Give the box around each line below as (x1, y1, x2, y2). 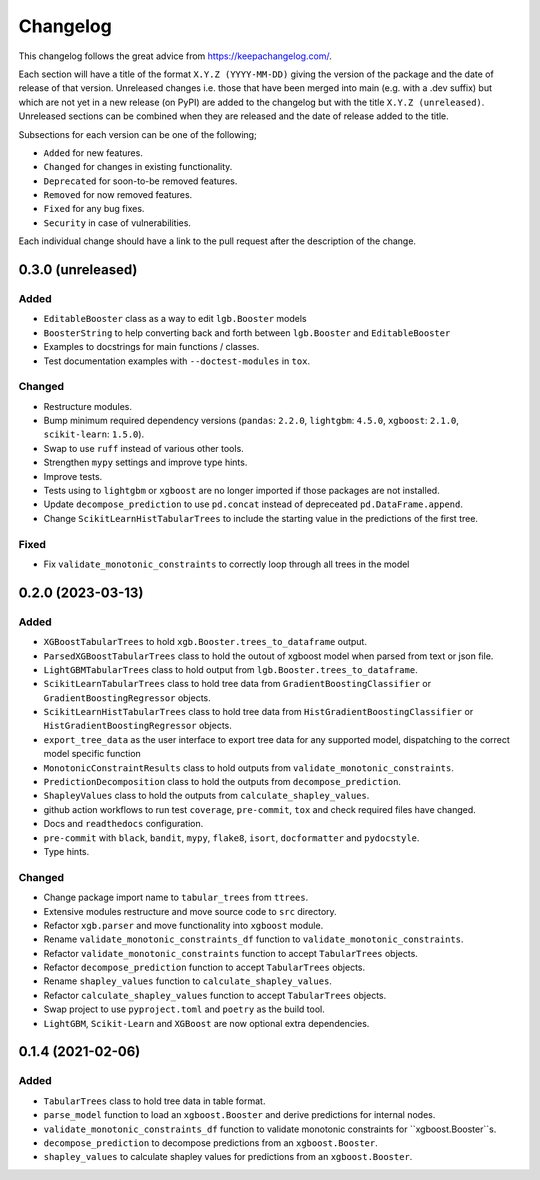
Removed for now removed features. (43, 189, 193, 201)
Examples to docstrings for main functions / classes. (43, 341, 260, 353)
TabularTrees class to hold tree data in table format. (43, 1095, 266, 1107)
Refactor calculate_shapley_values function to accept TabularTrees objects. (43, 989, 387, 1001)
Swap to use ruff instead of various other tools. (43, 442, 244, 454)
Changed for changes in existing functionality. (43, 161, 233, 173)
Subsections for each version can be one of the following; (18, 128, 257, 140)
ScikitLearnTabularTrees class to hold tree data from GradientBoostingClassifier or (43, 678, 432, 690)
